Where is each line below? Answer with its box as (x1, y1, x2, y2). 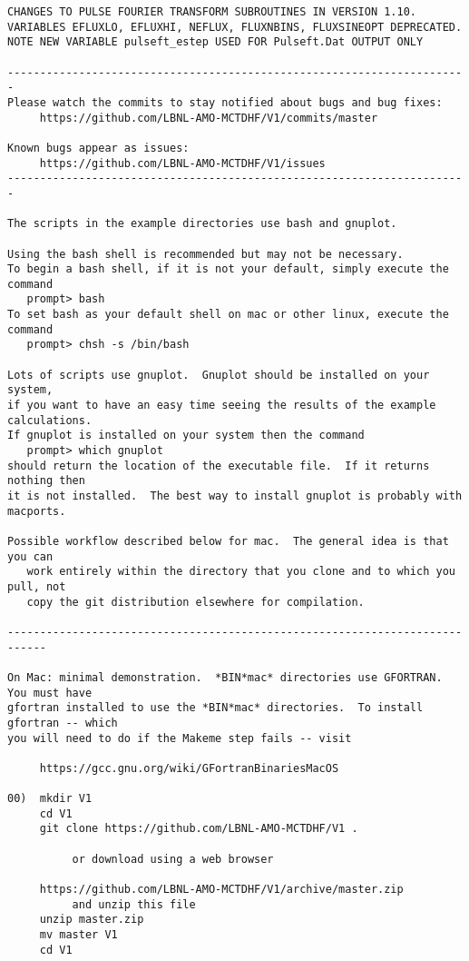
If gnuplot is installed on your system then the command (7, 429, 365, 442)
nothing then (7, 474, 85, 488)
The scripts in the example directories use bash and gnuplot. (7, 217, 397, 231)
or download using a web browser (72, 852, 274, 866)
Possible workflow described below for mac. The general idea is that (7, 534, 449, 548)
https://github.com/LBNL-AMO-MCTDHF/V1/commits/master (39, 111, 378, 124)
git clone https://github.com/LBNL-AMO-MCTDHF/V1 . (39, 822, 358, 836)
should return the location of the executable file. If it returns (7, 459, 430, 472)
